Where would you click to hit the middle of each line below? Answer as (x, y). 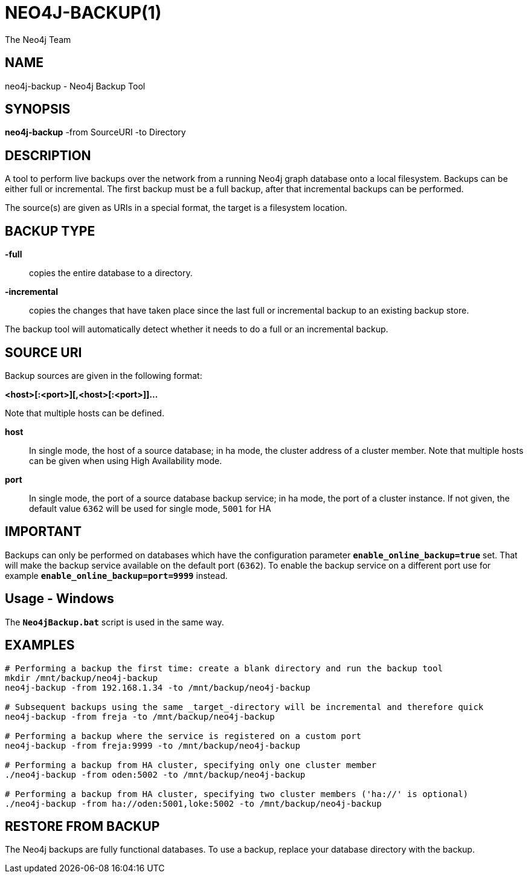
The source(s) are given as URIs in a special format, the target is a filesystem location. (176, 208)
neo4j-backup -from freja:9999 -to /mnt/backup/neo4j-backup (153, 745)
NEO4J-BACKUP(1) (83, 13)
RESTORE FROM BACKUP (82, 826)
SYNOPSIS (38, 109)
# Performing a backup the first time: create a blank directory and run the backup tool (224, 668)
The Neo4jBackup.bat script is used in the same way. (114, 622)
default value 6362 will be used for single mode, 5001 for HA (150, 508)
